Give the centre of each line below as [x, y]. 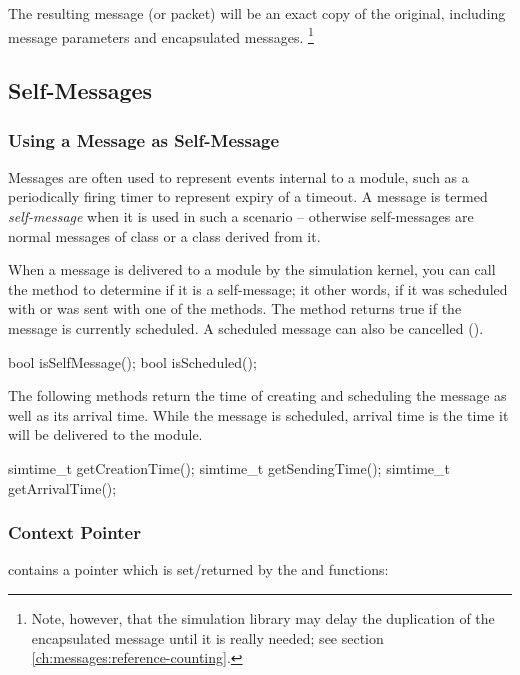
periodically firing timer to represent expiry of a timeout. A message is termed [248, 196]
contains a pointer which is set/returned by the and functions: [198, 569]
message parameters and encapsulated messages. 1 [161, 35]
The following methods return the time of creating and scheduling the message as [257, 395]
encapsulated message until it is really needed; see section [207, 637]
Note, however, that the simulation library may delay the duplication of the [263, 617]
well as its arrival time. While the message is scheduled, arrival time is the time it [258, 414]
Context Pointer [74, 532]
